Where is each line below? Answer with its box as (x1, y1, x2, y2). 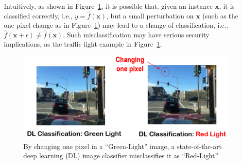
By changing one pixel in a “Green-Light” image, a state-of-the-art (23, 141, 222, 151)
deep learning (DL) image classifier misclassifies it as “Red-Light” (23, 150, 219, 161)
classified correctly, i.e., (4, 10, 73, 20)
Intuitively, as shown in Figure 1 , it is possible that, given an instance (4, 1, 213, 11)
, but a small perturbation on (106, 10, 194, 20)
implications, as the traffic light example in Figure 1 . (4, 39, 162, 49)
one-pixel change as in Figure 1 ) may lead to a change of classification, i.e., (4, 20, 228, 30)
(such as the (202, 10, 238, 20)
